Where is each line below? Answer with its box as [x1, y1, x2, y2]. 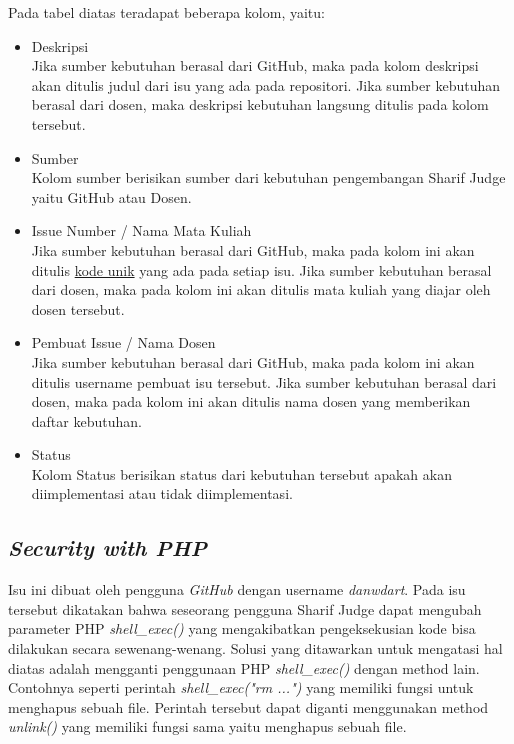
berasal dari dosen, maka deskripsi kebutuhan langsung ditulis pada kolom [31, 94, 489, 115]
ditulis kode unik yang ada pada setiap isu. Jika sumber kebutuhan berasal [31, 259, 492, 280]
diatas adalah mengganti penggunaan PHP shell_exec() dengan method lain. [8, 657, 480, 678]
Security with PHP [8, 532, 208, 563]
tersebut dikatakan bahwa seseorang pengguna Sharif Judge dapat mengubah [8, 598, 482, 619]
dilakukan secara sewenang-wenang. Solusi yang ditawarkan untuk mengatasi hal [8, 638, 503, 659]
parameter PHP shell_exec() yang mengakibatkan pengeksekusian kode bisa [8, 618, 476, 639]
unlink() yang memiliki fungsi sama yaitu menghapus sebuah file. [8, 716, 407, 737]
